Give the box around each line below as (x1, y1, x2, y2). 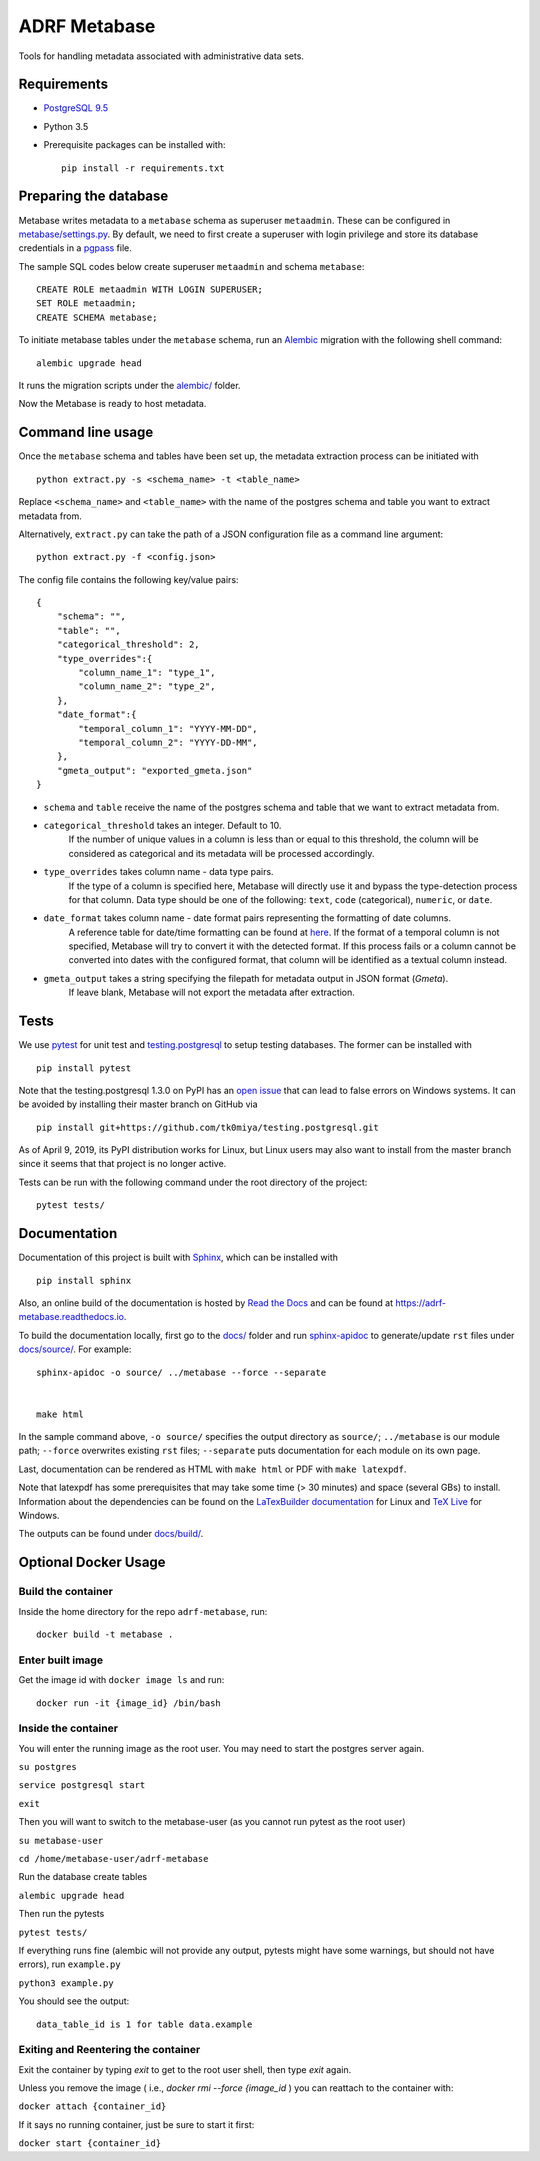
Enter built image (18, 1653, 104, 1667)
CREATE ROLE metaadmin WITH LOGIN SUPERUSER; (36, 284, 264, 295)
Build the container (18, 1585, 114, 1599)
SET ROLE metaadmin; (36, 298, 137, 309)
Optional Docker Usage (18, 1554, 166, 1571)
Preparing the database (18, 188, 169, 205)
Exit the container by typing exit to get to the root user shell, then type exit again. (18, 2063, 352, 2075)
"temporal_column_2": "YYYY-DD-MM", (78, 736, 259, 748)
